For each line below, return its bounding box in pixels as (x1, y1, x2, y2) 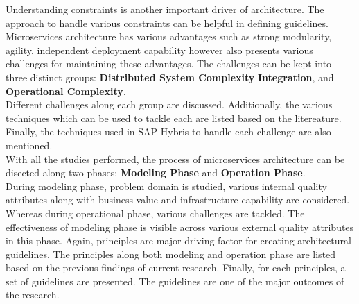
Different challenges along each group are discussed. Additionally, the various (6, 97, 333, 112)
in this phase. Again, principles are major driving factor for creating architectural (6, 233, 351, 248)
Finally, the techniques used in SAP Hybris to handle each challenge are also (6, 124, 331, 139)
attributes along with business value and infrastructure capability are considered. (6, 192, 350, 207)
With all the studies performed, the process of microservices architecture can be (6, 151, 345, 166)
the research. (6, 287, 60, 302)
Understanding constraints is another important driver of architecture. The (6, 2, 324, 16)
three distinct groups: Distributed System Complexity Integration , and (6, 69, 334, 84)
